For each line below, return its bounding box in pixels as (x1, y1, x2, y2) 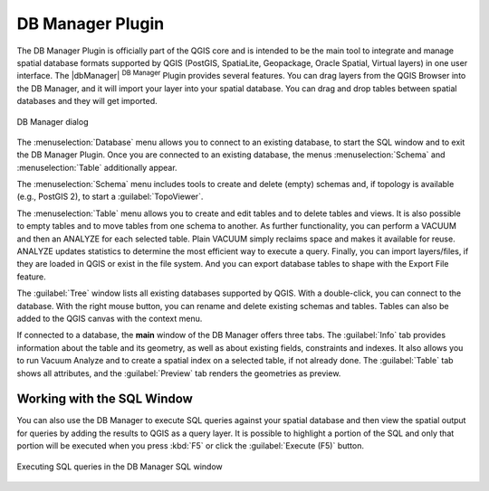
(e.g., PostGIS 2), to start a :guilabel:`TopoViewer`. (16, 191, 204, 203)
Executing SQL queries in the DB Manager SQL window (16, 461, 223, 472)
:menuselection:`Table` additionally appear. (16, 162, 177, 173)
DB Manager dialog (16, 116, 89, 127)
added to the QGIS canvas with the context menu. (16, 313, 203, 324)
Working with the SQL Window (16, 392, 194, 407)
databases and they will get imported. (16, 96, 158, 107)
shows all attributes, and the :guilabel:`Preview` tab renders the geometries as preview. (16, 367, 341, 379)
